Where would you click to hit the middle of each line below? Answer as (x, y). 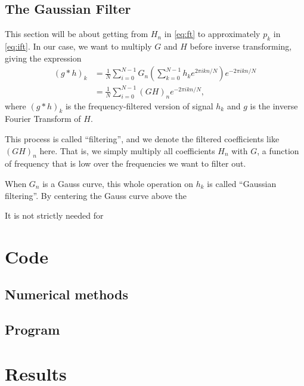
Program (32, 330)
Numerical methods (67, 294)
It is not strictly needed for (54, 215)
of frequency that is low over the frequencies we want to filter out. (125, 163)
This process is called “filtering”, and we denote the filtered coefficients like (142, 138)
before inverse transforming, (241, 46)
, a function (278, 150)
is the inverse (274, 105)
